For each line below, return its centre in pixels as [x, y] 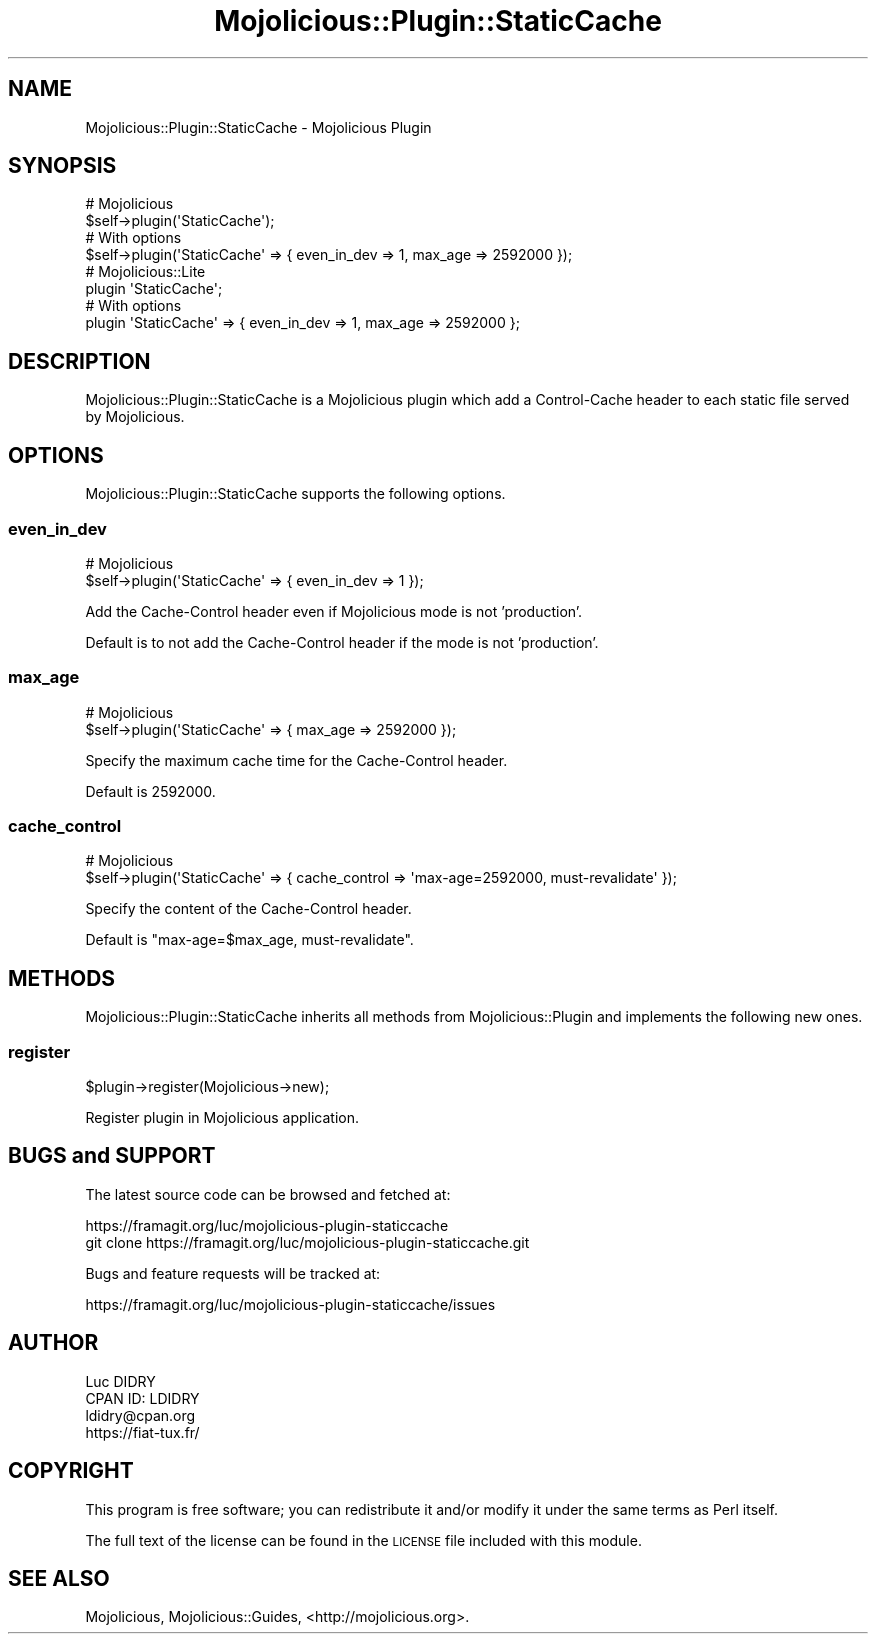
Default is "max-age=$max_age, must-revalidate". [249, 940]
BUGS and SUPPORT [112, 1156]
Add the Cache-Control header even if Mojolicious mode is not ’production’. [334, 611]
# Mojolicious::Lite [145, 272]
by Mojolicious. [135, 417]
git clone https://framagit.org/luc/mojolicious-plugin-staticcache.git [307, 1242]
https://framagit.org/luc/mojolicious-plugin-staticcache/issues [290, 1304]
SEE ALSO [59, 1578]
